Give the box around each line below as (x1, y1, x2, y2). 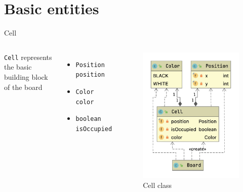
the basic (4, 61, 32, 72)
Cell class (143, 179, 172, 190)
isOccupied (75, 125, 112, 133)
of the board (4, 81, 43, 92)
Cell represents (4, 51, 52, 62)
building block (4, 71, 48, 82)
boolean (75, 115, 101, 123)
